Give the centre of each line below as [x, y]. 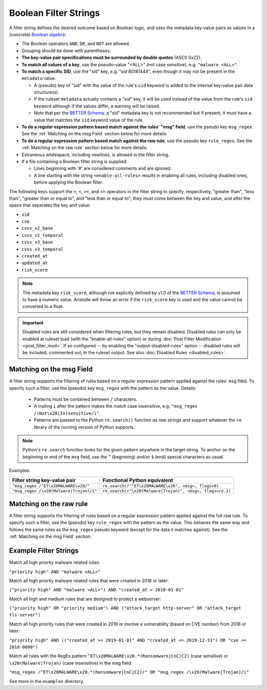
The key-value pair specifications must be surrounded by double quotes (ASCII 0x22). [112, 57]
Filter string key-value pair [44, 480]
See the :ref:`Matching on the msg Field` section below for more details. [94, 134]
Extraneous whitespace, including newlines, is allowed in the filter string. [96, 155]
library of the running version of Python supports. [84, 427]
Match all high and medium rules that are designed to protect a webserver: [85, 599]
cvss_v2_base [37, 228]
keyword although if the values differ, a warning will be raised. [97, 106]
